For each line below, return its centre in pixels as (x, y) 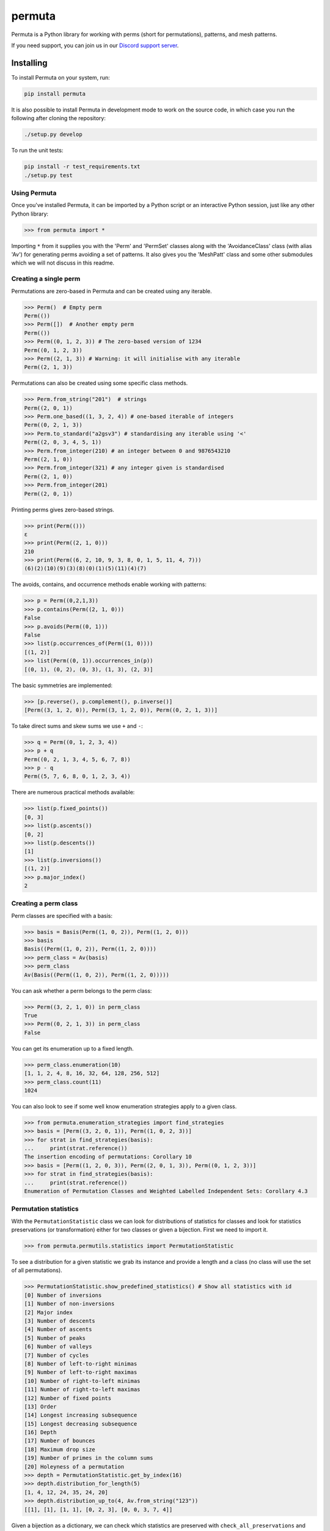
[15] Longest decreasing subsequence (81, 1424)
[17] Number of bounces (60, 1441)
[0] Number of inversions (63, 1295)
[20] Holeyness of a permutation (74, 1466)
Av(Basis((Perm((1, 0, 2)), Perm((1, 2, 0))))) (97, 975)
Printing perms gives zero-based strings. (63, 510)
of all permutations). (37, 1270)
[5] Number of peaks (55, 1338)
